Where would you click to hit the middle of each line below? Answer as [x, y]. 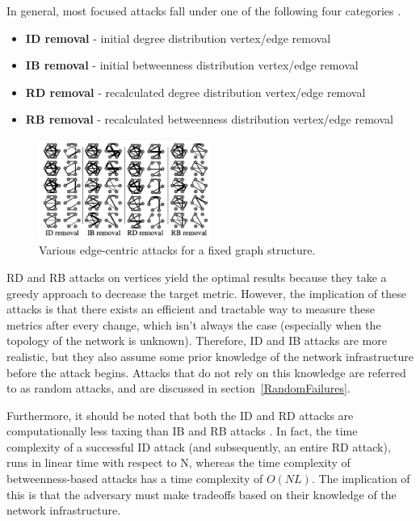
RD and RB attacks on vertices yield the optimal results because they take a [197, 277]
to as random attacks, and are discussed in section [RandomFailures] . [178, 388]
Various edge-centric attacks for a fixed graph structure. [177, 250]
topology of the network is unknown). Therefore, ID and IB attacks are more [197, 340]
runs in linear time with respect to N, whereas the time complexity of [178, 462]
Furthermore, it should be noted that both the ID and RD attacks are [180, 415]
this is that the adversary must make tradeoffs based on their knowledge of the [202, 494]
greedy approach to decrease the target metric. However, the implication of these [206, 293]
